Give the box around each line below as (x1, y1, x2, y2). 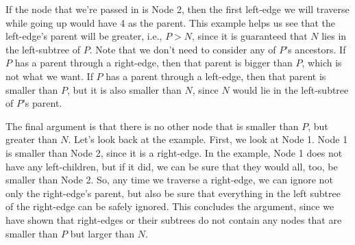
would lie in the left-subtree (232, 82, 349, 96)
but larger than (70, 226, 135, 240)
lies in (321, 29, 347, 43)
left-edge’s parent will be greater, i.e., (5, 29, 162, 43)
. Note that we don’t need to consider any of (89, 42, 276, 56)
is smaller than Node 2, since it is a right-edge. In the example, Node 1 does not (5, 145, 343, 159)
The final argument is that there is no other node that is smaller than (5, 118, 299, 133)
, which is (302, 55, 342, 70)
